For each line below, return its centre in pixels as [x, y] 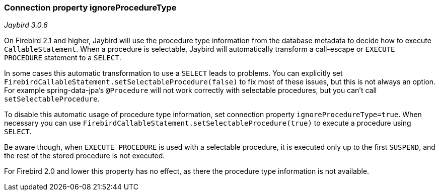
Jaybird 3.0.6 [26, 25]
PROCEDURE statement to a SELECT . [63, 58]
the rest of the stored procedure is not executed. [85, 156]
